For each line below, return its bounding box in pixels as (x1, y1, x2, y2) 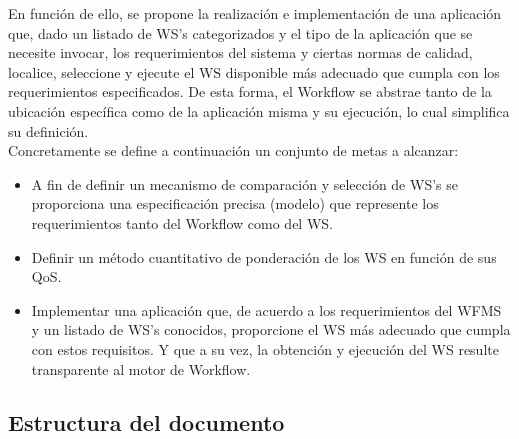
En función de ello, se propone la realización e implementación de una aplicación (8, 3, 502, 23)
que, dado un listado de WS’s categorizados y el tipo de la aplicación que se (8, 22, 473, 43)
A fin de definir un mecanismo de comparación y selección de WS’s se (31, 173, 458, 194)
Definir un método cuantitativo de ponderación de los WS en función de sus (31, 246, 497, 267)
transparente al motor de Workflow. (31, 358, 251, 379)
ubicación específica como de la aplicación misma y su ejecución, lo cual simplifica (8, 100, 510, 121)
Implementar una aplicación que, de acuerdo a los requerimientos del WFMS (31, 299, 502, 320)
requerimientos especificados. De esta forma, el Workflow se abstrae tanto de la (8, 81, 492, 102)
